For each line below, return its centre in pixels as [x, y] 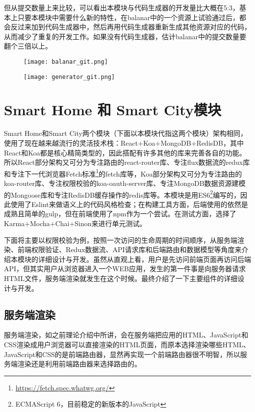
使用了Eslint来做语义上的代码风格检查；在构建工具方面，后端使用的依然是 [129, 204]
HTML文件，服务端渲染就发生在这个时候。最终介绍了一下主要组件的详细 [121, 278]
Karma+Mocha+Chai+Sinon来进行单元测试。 [75, 223]
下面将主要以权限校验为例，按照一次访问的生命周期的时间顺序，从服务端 [121, 240]
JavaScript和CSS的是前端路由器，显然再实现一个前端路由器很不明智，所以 [122, 354]
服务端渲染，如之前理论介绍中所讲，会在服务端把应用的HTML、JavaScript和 [126, 335]
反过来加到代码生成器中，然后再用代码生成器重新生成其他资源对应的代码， [131, 27]
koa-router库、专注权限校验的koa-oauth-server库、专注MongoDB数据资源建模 [125, 183]
